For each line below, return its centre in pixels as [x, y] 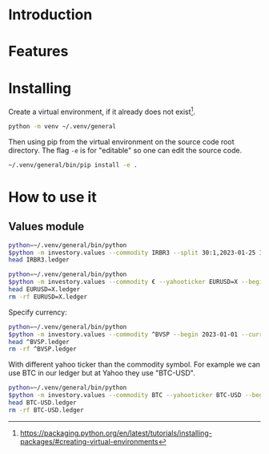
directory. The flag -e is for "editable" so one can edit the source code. [125, 150]
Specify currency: [38, 312]
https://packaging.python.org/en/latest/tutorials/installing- [116, 433]
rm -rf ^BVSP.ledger [43, 349]
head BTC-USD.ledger [43, 403]
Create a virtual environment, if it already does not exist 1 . [102, 111]
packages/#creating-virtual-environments [89, 441]
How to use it [53, 197]
